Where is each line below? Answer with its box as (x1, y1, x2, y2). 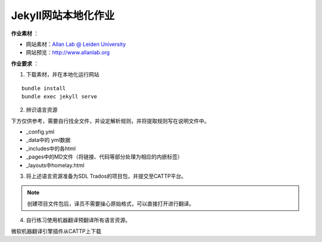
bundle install (21, 85, 66, 92)
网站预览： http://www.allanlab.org (26, 49, 110, 56)
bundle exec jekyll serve (21, 93, 98, 100)
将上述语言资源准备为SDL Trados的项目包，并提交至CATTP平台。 (26, 173, 187, 180)
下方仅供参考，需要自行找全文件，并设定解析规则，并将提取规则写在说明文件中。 (11, 117, 210, 125)
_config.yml (26, 128, 55, 135)
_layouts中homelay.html (26, 162, 85, 169)
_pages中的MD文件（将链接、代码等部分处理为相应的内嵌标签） (26, 153, 183, 160)
